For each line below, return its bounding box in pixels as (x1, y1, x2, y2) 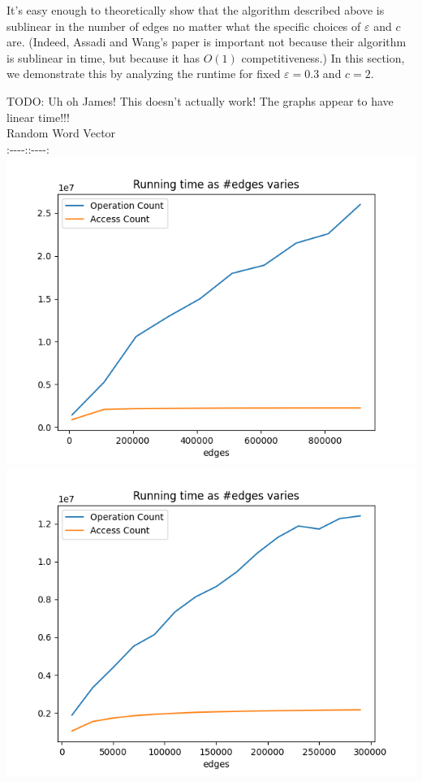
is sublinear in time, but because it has (6, 49, 200, 66)
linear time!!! (6, 108, 70, 125)
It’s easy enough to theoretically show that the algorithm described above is (6, 2, 385, 18)
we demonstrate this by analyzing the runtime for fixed (6, 65, 281, 82)
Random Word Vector (6, 124, 116, 141)
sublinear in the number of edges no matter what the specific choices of (6, 17, 361, 34)
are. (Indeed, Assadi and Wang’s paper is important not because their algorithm (6, 33, 407, 50)
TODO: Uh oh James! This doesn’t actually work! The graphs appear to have (6, 92, 394, 109)
